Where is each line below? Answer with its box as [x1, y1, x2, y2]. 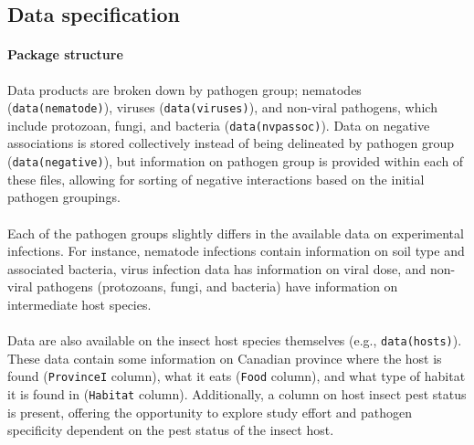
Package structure [7, 45, 123, 64]
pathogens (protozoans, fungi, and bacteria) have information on [37, 277, 398, 296]
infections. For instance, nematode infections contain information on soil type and [7, 241, 465, 260]
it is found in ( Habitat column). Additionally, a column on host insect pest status [7, 384, 467, 403]
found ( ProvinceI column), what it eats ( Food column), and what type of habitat [7, 366, 466, 386]
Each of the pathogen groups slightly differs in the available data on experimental [7, 223, 464, 242]
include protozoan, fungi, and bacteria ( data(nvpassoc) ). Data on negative [7, 115, 430, 134]
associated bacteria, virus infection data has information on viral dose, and [7, 259, 427, 278]
